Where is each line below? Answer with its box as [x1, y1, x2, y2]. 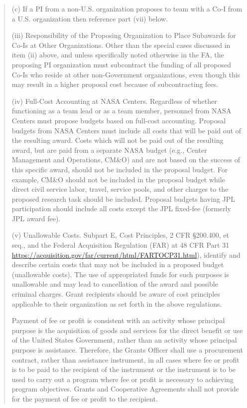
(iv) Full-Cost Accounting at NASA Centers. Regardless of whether [11, 95, 217, 106]
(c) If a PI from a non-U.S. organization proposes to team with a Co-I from [11, 3, 243, 13]
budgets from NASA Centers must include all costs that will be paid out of [11, 125, 241, 135]
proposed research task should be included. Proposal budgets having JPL [11, 193, 236, 204]
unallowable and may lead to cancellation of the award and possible [11, 279, 218, 289]
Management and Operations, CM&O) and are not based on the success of [11, 154, 240, 165]
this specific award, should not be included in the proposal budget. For [11, 164, 228, 174]
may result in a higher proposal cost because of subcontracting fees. [11, 79, 219, 89]
